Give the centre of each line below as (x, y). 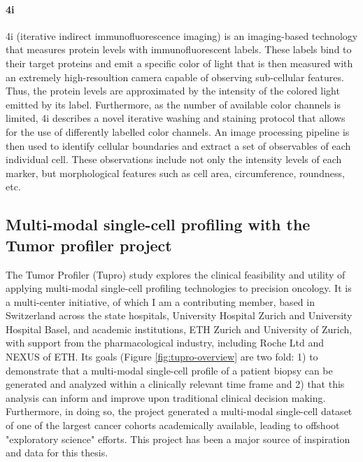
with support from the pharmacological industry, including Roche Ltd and (165, 343)
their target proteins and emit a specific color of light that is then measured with (179, 63)
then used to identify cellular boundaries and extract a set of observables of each (178, 145)
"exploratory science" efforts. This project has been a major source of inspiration (178, 439)
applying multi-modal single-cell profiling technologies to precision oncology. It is (179, 288)
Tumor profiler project (89, 245)
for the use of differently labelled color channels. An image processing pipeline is (178, 131)
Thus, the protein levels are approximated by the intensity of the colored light (173, 91)
